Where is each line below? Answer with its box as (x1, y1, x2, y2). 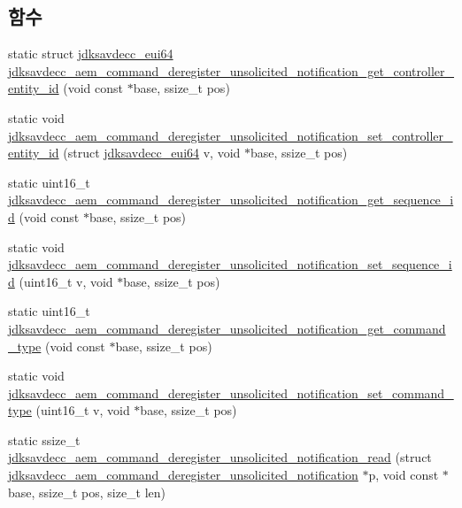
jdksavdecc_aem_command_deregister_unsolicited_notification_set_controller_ (8, 126, 453, 144)
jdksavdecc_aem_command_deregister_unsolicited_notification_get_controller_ (8, 61, 455, 80)
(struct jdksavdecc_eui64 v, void (63, 143, 241, 162)
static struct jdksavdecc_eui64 (8, 44, 173, 63)
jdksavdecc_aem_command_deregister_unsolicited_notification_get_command (8, 319, 446, 337)
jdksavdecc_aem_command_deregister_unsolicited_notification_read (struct (8, 448, 432, 466)
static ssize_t (8, 430, 81, 449)
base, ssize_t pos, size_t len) (8, 482, 166, 501)
